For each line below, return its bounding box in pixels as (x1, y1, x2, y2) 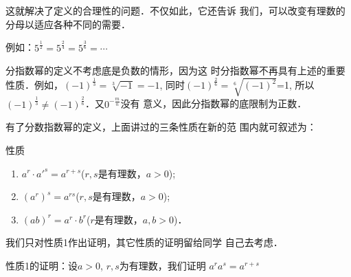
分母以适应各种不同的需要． (5, 16, 131, 31)
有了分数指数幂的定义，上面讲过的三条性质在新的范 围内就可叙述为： (5, 120, 317, 134)
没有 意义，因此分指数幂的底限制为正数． (120, 96, 307, 111)
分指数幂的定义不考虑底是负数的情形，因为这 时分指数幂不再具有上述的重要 (5, 63, 346, 78)
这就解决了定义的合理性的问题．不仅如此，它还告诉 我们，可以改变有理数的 (5, 3, 346, 17)
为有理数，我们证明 (119, 258, 206, 272)
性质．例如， (5, 78, 63, 92)
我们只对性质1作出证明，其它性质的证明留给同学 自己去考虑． (5, 235, 283, 250)
